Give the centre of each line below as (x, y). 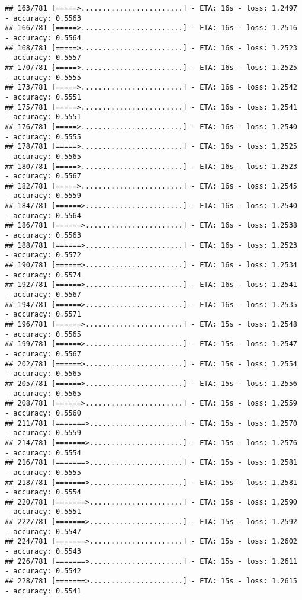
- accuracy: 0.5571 (43, 315)
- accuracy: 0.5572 (43, 255)
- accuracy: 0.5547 (43, 532)
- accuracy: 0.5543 (43, 552)
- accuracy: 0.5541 (43, 591)
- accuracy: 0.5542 (43, 571)
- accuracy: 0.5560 (43, 413)
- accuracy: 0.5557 (43, 58)
